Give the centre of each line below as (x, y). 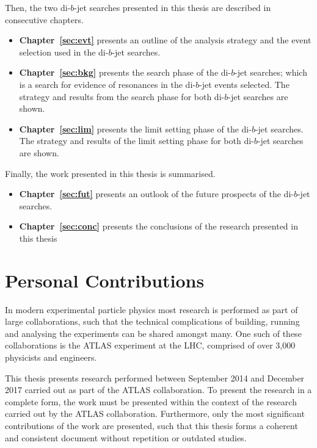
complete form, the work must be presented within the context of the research (151, 401)
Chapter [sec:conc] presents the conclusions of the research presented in (158, 226)
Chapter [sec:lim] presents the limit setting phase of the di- (135, 128)
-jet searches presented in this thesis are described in (173, 7)
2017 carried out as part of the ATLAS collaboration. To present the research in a (158, 390)
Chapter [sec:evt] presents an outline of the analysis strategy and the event (165, 40)
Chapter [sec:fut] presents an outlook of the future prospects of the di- (156, 194)
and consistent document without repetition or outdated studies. (126, 437)
